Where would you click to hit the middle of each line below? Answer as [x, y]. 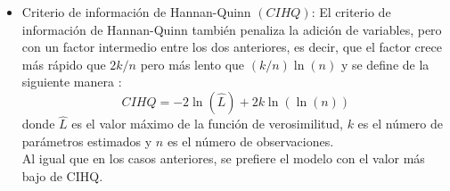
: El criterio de [351, 12]
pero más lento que [192, 64]
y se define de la [385, 64]
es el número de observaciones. [250, 141]
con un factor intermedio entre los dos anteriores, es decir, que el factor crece [232, 47]
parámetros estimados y [87, 141]
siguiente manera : [72, 82]
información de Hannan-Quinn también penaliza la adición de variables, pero [232, 29]
